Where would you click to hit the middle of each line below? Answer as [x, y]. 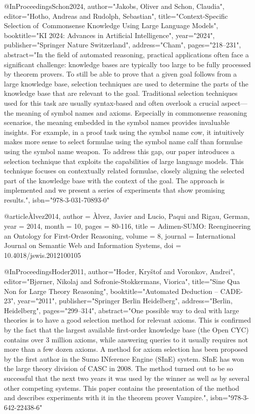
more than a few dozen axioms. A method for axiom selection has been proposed [126, 349]
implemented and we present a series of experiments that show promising [114, 190]
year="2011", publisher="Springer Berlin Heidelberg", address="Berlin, [125, 301]
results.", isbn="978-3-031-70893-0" [57, 199]
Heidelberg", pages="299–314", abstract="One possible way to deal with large [122, 310]
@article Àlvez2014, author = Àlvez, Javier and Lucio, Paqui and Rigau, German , [127, 216]
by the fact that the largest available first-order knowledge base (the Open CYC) [127, 330]
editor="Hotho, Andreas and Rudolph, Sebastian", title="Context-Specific [116, 16]
